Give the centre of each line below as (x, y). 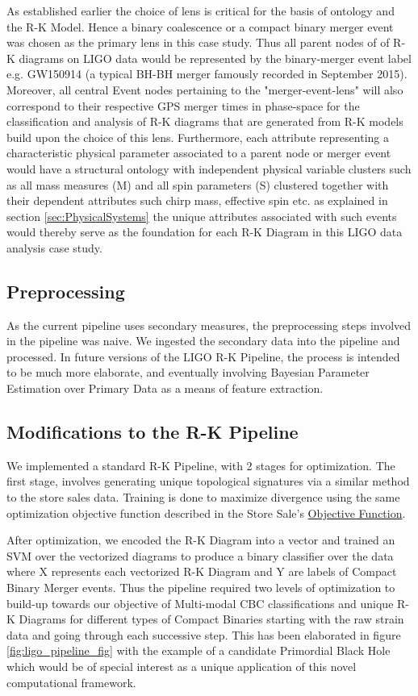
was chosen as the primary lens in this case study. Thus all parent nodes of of (198, 42)
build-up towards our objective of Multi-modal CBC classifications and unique (200, 603)
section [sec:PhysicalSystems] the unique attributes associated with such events (202, 216)
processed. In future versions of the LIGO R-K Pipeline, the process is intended (203, 356)
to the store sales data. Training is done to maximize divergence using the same (203, 497)
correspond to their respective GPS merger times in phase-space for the (183, 105)
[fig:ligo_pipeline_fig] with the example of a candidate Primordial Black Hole (199, 650)
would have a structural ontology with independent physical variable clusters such (209, 168)
